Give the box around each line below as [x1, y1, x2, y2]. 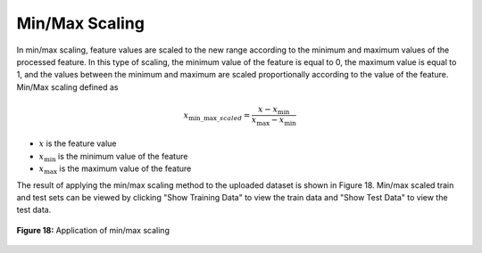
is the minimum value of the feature [58, 151, 188, 161]
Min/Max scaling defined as [16, 81, 119, 93]
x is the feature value [38, 138, 117, 149]
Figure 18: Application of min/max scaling [16, 224, 170, 235]
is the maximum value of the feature [59, 163, 192, 174]
